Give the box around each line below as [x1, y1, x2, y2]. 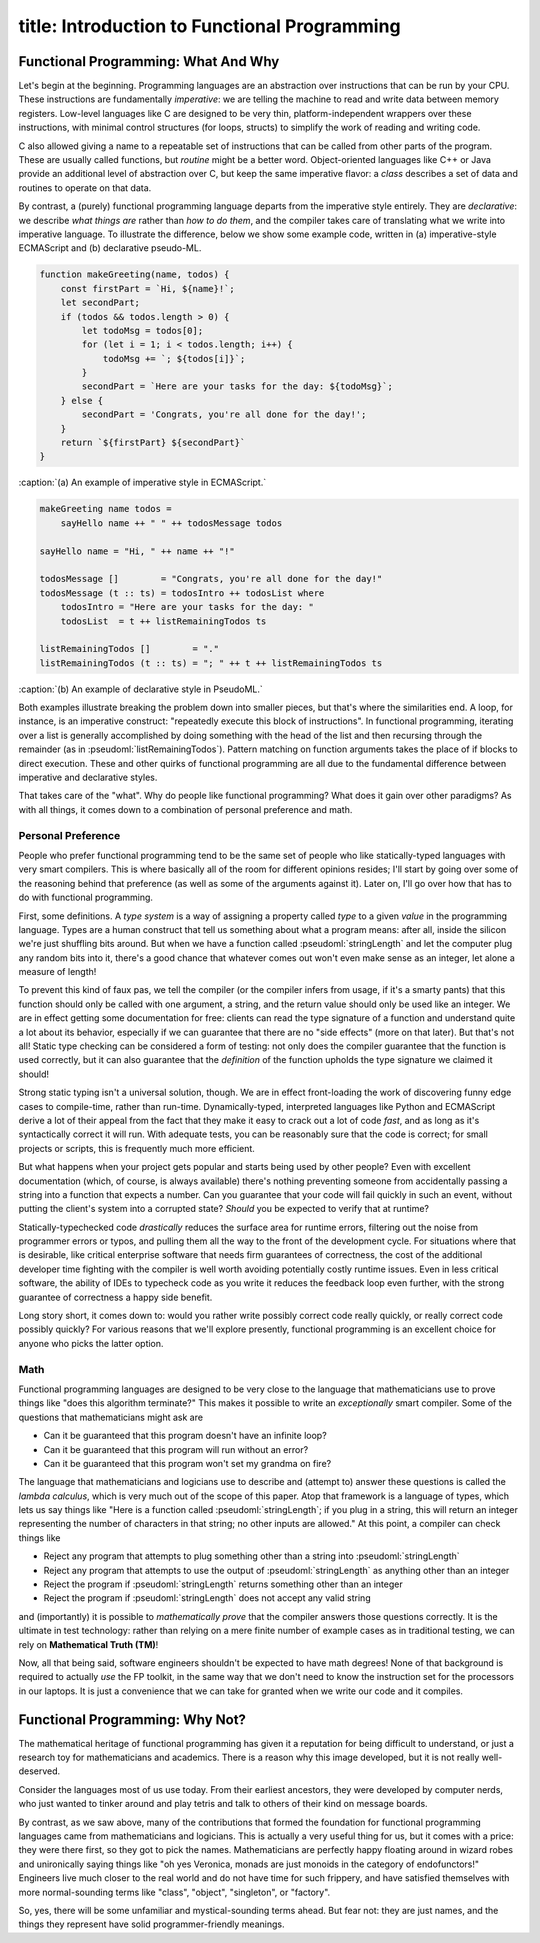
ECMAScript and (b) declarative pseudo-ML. [18, 242, 202, 254]
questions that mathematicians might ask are [18, 1411, 204, 1423]
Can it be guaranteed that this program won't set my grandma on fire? [43, 1457, 332, 1469]
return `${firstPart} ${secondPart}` [60, 437, 246, 449]
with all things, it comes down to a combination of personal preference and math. [18, 803, 353, 815]
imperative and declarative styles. [18, 771, 158, 784]
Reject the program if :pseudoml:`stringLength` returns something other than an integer [43, 1578, 404, 1590]
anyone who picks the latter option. [18, 1337, 164, 1349]
